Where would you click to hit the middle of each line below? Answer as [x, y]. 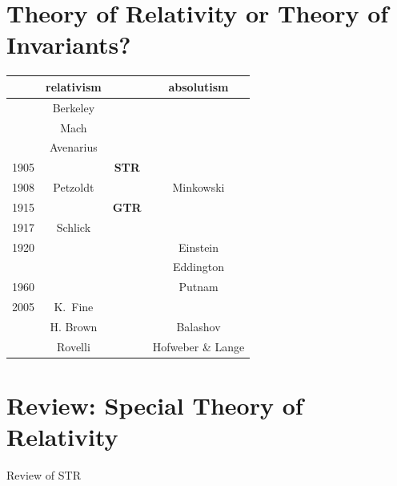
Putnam [198, 287]
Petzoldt [74, 187]
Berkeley [74, 107]
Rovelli [73, 346]
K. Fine [74, 307]
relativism [74, 86]
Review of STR [44, 475]
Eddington [198, 267]
